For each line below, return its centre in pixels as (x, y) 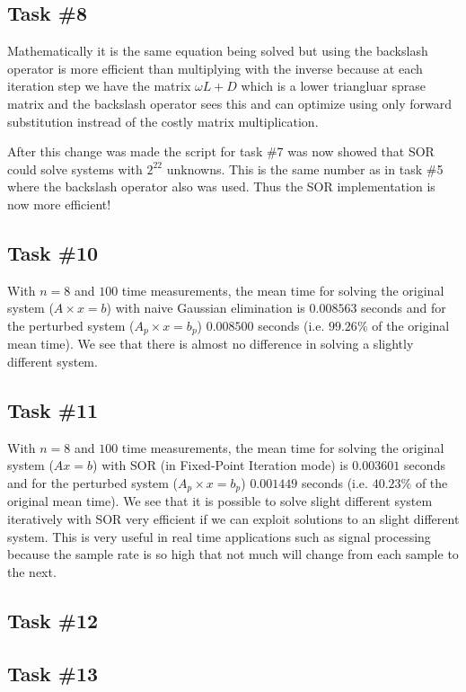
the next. (32, 571)
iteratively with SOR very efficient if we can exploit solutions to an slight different (233, 519)
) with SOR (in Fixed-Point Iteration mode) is (220, 465)
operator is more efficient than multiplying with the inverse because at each (215, 68)
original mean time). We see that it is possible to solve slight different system (220, 501)
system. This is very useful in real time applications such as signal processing (219, 536)
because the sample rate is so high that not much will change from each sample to (233, 554)
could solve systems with (75, 169)
